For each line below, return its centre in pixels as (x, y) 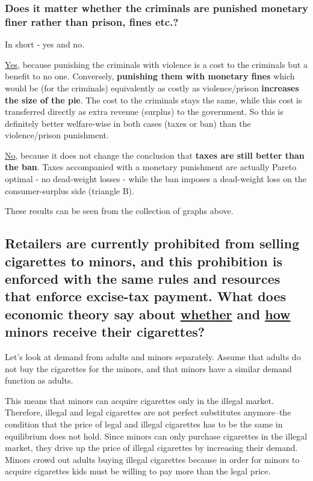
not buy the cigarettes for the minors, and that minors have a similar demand (148, 368)
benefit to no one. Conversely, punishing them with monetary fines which (150, 76)
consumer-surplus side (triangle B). (70, 190)
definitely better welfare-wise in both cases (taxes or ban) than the (128, 123)
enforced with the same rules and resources (143, 279)
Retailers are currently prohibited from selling (152, 243)
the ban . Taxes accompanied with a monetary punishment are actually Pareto (151, 167)
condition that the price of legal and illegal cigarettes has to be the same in (144, 424)
